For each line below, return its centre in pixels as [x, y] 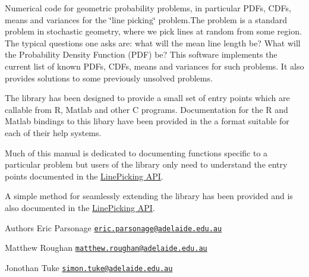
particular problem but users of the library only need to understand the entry [146, 164]
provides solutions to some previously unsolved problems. [109, 78]
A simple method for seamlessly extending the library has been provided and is [149, 196]
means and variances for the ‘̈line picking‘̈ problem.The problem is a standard [146, 19]
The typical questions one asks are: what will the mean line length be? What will [153, 43]
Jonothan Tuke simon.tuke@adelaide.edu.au [89, 267]
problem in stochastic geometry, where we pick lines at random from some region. [153, 31]
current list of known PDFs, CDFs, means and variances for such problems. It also [154, 66]
